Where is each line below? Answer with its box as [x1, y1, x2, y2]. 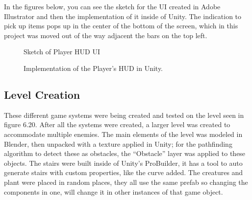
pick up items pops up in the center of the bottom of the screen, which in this [4, 21, 238, 31]
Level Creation [4, 87, 80, 102]
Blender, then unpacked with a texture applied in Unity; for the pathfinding [4, 138, 232, 149]
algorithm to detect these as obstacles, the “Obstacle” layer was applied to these [4, 148, 246, 158]
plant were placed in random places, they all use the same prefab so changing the [4, 177, 248, 187]
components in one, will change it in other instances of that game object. [4, 186, 223, 197]
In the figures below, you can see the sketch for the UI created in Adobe [4, 1, 221, 11]
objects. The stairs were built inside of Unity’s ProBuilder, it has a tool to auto [4, 157, 243, 168]
